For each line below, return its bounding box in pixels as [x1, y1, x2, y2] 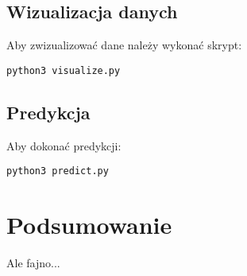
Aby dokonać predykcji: [6, 137, 122, 154]
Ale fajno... [6, 255, 60, 271]
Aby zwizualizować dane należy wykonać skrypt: [6, 37, 242, 53]
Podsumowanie [6, 208, 172, 241]
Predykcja [6, 99, 91, 124]
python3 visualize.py [6, 64, 121, 76]
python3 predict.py [6, 165, 109, 177]
